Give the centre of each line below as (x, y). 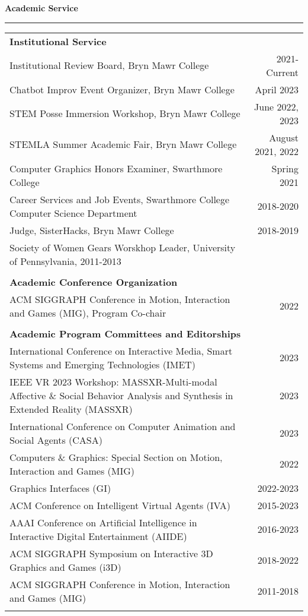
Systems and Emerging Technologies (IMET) (103, 364)
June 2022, (276, 106)
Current (282, 72)
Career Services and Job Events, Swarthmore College (120, 199)
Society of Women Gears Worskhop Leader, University (123, 247)
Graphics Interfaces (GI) (60, 488)
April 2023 (277, 89)
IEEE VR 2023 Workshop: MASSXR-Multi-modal (113, 381)
